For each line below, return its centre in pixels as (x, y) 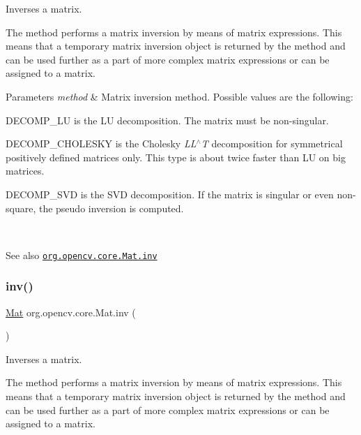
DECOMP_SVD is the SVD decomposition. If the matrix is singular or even (170, 194)
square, (21, 208)
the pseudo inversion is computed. (111, 208)
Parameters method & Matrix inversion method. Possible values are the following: (179, 96)
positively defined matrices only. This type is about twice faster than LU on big (176, 157)
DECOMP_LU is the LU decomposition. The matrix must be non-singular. (167, 120)
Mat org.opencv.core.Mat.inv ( (71, 312)
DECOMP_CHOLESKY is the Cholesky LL (101, 143)
